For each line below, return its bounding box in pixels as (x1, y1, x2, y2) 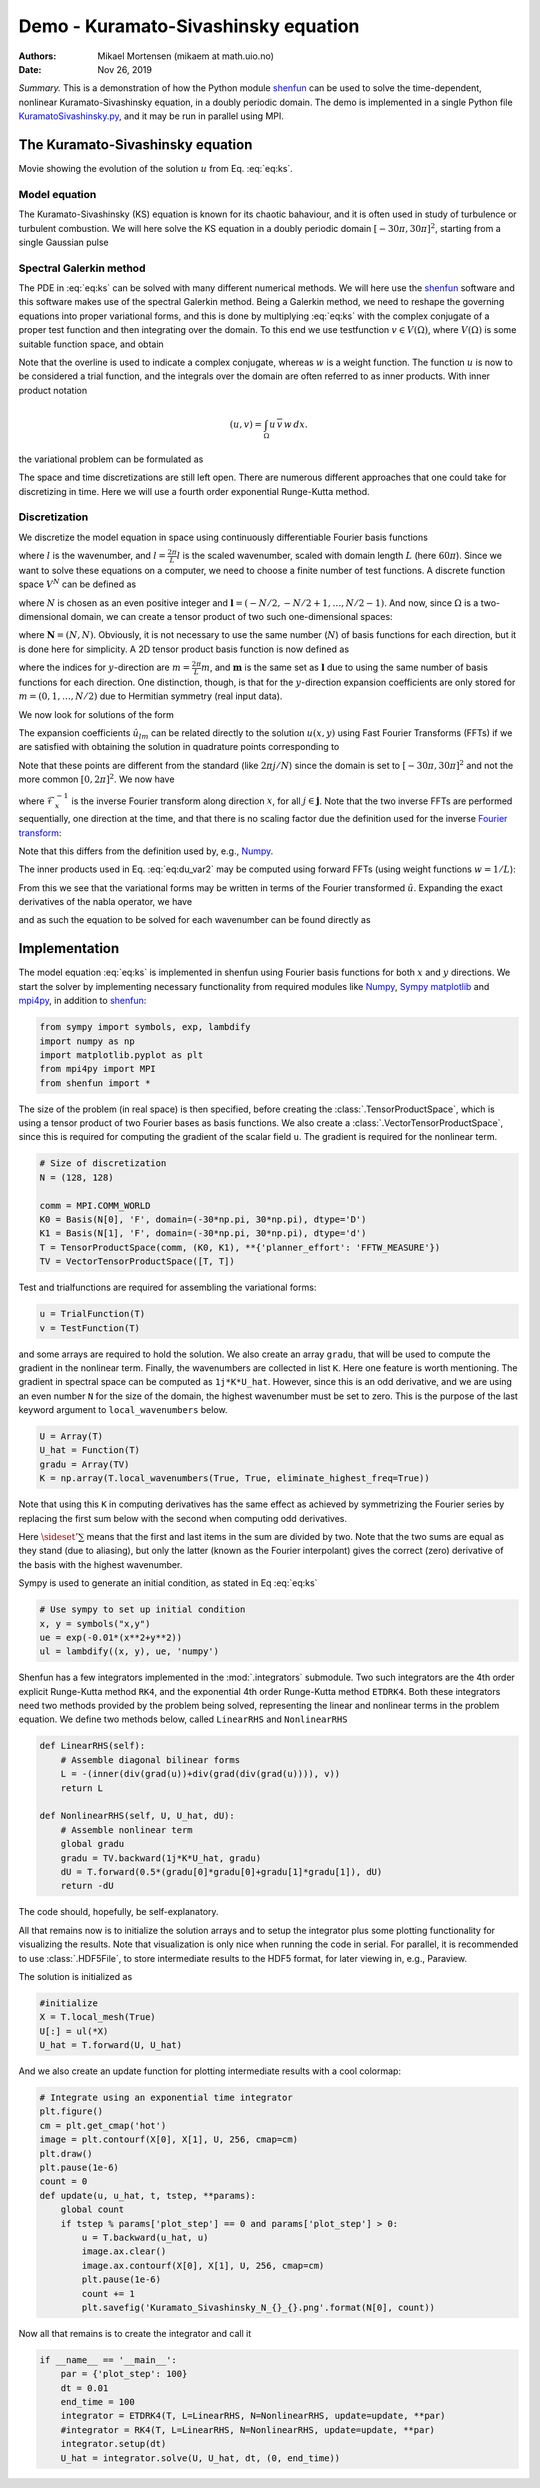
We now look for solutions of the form (18, 708, 174, 720)
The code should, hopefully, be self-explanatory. (18, 1906, 219, 1918)
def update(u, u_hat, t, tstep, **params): (39, 2190, 257, 2201)
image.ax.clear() (81, 2246, 167, 2257)
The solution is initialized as (18, 1970, 133, 1982)
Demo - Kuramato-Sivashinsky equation (18, 15, 360, 37)
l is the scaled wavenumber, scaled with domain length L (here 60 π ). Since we (176, 550, 502, 562)
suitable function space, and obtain (18, 338, 164, 350)
